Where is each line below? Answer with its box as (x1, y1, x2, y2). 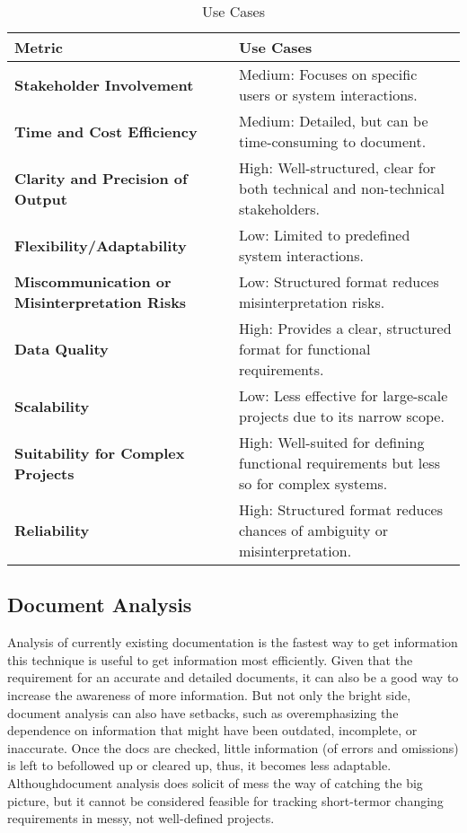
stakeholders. (239, 198, 321, 219)
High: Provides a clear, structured (239, 318, 452, 338)
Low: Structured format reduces (239, 271, 439, 292)
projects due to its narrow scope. (239, 406, 445, 426)
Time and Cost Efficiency (14, 120, 198, 142)
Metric (14, 37, 63, 57)
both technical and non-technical (239, 178, 445, 198)
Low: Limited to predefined (239, 224, 410, 245)
